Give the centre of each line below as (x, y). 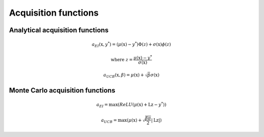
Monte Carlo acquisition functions (62, 90)
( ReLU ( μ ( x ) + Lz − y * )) (142, 104)
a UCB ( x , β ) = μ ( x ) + (124, 76)
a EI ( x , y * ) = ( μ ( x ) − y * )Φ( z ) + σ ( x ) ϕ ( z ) (131, 45)
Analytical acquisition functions (59, 30)
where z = (122, 59)
